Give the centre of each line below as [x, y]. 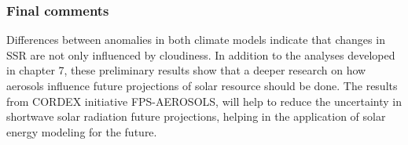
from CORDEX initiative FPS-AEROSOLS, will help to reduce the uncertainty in [204, 101]
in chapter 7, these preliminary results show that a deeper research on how [186, 70]
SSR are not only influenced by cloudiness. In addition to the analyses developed [201, 54]
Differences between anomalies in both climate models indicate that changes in [196, 40]
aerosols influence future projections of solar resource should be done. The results [202, 85]
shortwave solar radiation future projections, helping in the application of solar [196, 116]
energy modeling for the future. [82, 131]
